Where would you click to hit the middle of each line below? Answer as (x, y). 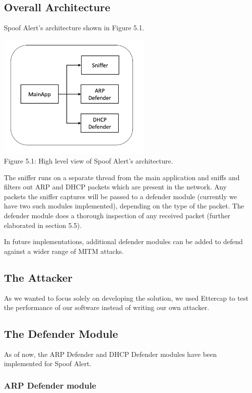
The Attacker (38, 277)
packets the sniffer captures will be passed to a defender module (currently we (121, 196)
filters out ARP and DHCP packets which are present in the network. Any (115, 187)
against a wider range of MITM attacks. (64, 251)
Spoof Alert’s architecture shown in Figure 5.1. (74, 28)
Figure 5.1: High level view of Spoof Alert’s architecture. (89, 160)
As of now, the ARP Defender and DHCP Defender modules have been (110, 354)
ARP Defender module (50, 385)
